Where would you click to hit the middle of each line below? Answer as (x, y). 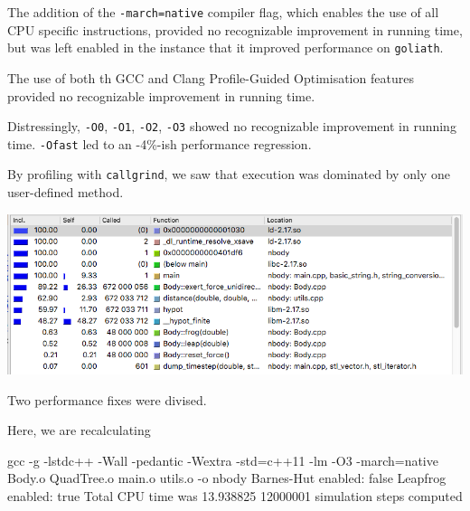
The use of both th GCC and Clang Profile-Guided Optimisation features (211, 77)
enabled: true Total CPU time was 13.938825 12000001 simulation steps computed (235, 496)
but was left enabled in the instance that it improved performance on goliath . (226, 47)
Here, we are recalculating (79, 430)
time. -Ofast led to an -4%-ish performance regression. (160, 143)
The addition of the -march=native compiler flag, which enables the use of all (223, 12)
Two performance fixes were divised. (107, 399)
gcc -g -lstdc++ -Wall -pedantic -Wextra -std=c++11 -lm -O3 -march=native (223, 460)
